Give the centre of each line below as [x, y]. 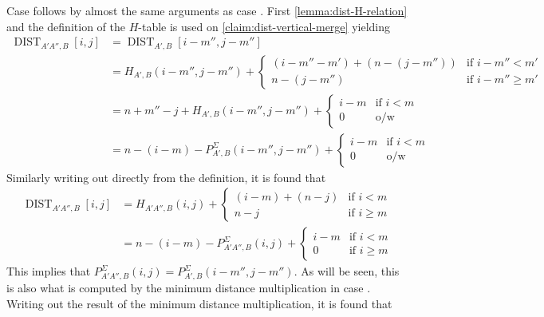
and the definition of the [66, 26]
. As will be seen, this [347, 271]
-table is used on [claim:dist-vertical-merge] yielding [264, 26]
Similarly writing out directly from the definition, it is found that [166, 177]
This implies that [49, 271]
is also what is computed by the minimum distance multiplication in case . [189, 288]
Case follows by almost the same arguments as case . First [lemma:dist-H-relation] [207, 10]
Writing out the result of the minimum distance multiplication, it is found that [199, 303]
